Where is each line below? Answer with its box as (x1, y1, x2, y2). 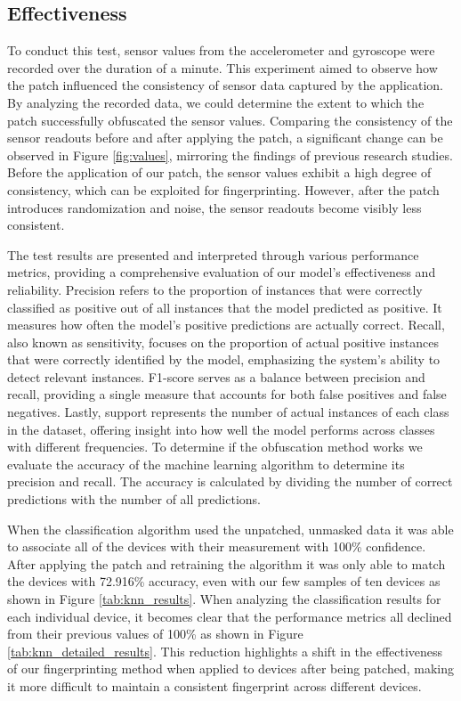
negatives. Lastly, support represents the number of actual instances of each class (7, 403, 449, 421)
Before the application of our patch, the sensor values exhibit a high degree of (7, 163, 432, 182)
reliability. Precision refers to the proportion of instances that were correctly (7, 280, 423, 298)
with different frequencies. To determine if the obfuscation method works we (7, 437, 423, 456)
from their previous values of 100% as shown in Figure (7, 624, 303, 643)
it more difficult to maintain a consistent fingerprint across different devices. (7, 676, 422, 695)
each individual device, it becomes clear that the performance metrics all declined (7, 607, 452, 625)
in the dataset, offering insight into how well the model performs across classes (7, 420, 435, 438)
